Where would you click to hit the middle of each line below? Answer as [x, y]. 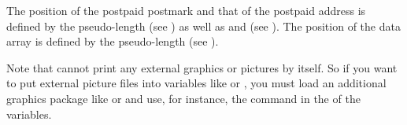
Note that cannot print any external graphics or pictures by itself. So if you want [202, 67]
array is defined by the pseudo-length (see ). [113, 41]
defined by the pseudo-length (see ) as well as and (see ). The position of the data [203, 26]
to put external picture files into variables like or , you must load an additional [196, 83]
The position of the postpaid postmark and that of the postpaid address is [186, 10]
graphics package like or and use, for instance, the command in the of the [183, 98]
